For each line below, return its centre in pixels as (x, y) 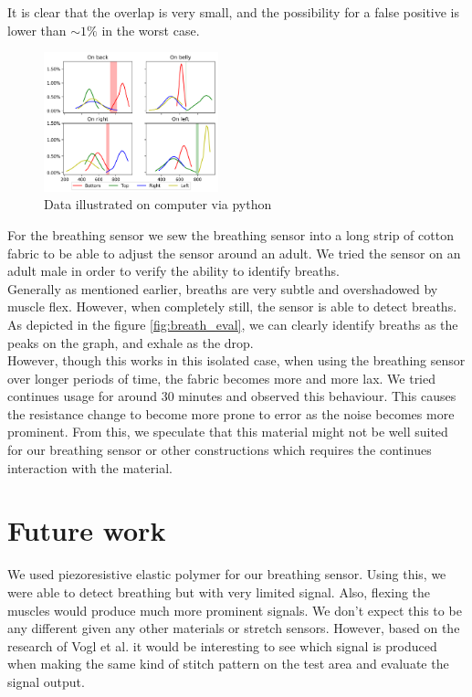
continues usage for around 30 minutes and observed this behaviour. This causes (232, 396)
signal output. (46, 681)
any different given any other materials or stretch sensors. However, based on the (234, 628)
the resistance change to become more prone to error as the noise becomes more (231, 413)
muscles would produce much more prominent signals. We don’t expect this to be (235, 610)
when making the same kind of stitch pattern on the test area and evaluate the (228, 664)
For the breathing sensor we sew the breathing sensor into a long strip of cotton (231, 234)
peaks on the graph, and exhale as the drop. (131, 342)
